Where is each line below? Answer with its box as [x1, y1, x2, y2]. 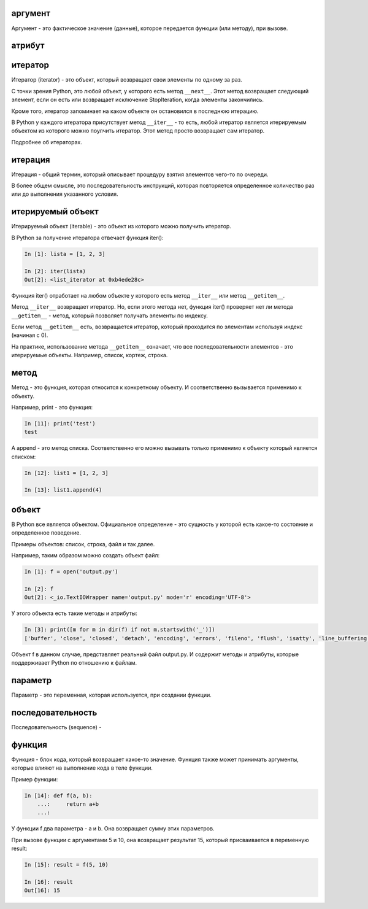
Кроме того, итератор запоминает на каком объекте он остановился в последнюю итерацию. [11, 107, 259, 115]
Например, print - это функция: [11, 403, 93, 411]
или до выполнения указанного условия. [11, 190, 118, 198]
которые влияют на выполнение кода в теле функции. [11, 764, 153, 772]
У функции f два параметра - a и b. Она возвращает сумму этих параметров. [11, 825, 215, 832]
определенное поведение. [11, 529, 82, 536]
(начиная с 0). [11, 331, 48, 339]
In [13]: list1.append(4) [24, 487, 102, 493]
